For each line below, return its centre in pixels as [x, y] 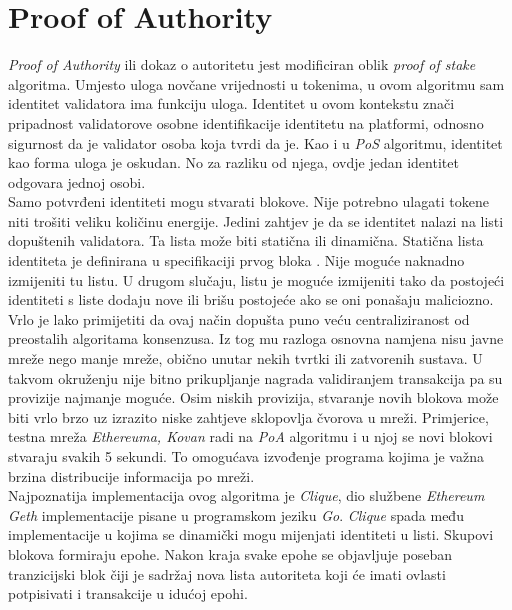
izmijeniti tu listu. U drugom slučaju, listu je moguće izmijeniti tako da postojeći [256, 279]
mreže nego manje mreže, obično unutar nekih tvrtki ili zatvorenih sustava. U [245, 358]
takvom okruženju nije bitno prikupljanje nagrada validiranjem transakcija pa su [255, 377]
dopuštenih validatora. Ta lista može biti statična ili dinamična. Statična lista [246, 240]
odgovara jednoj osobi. [77, 181]
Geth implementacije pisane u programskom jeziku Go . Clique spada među [236, 514]
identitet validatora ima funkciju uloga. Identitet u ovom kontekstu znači [231, 103]
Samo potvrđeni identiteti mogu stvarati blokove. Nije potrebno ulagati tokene [248, 201]
